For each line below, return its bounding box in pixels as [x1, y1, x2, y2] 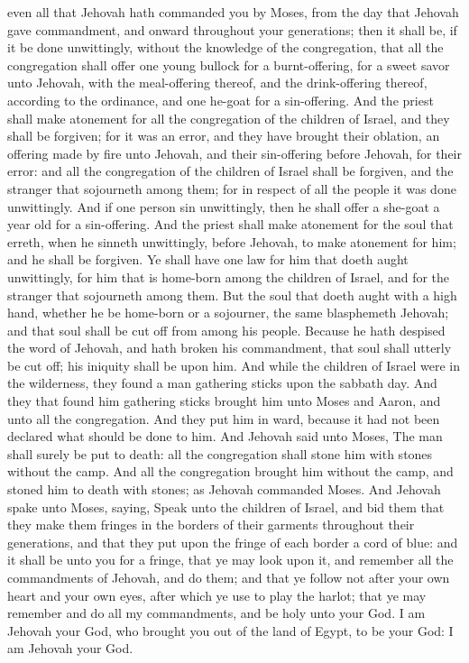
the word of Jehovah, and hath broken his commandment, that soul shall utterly [7, 338, 452, 357]
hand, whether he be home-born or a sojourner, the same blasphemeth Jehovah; [7, 303, 449, 322]
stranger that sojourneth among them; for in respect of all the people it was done [7, 179, 456, 198]
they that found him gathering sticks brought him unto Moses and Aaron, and [7, 391, 441, 410]
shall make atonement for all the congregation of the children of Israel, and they [7, 108, 450, 127]
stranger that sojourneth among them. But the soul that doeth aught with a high [7, 285, 457, 304]
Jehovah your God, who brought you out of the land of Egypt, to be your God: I [7, 621, 454, 640]
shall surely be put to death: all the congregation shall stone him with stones [7, 444, 433, 463]
